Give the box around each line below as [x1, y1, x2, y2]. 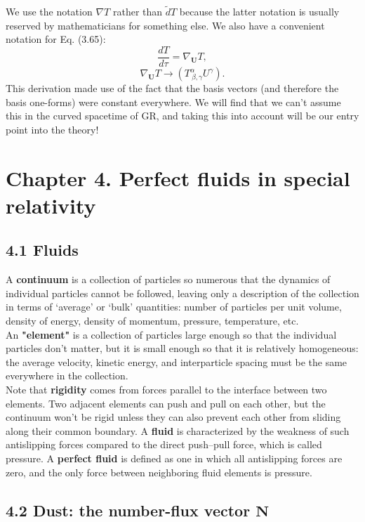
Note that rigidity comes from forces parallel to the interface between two [6, 381, 327, 396]
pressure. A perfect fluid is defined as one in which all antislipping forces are [6, 450, 343, 465]
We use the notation [6, 4, 93, 19]
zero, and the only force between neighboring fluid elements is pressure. [6, 464, 312, 479]
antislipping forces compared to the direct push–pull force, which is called [6, 437, 322, 452]
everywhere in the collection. [6, 368, 128, 383]
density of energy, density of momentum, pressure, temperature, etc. [6, 313, 299, 327]
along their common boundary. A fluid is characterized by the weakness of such [6, 423, 350, 438]
